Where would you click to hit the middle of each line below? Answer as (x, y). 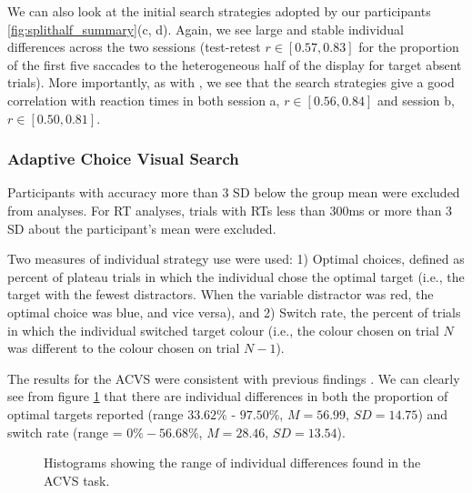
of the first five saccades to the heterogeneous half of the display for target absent (235, 64)
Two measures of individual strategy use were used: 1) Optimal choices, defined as (236, 259)
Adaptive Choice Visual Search (123, 159)
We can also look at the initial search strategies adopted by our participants (219, 11)
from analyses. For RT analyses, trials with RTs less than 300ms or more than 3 (230, 210)
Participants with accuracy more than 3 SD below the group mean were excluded (234, 192)
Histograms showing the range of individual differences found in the (232, 463)
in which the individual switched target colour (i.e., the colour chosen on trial (223, 330)
